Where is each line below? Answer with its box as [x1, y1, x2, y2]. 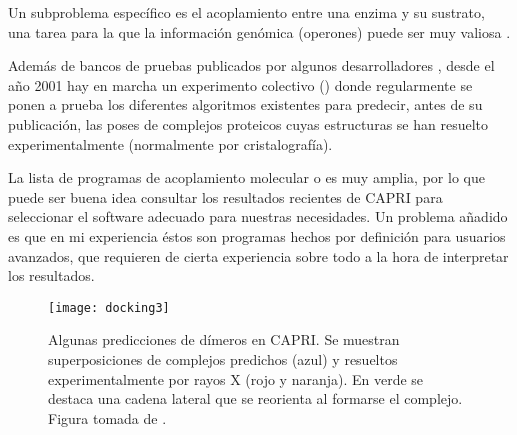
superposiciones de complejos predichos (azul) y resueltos [48, 348, 398, 369]
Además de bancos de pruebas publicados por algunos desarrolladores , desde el [8, 55, 495, 76]
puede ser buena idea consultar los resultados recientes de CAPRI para [8, 186, 443, 207]
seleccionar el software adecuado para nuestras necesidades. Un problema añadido [8, 206, 508, 227]
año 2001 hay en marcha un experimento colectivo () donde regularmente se [8, 74, 473, 95]
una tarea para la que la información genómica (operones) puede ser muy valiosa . [8, 21, 511, 42]
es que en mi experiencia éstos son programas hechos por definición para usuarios [8, 225, 506, 246]
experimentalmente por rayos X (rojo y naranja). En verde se [48, 368, 424, 389]
